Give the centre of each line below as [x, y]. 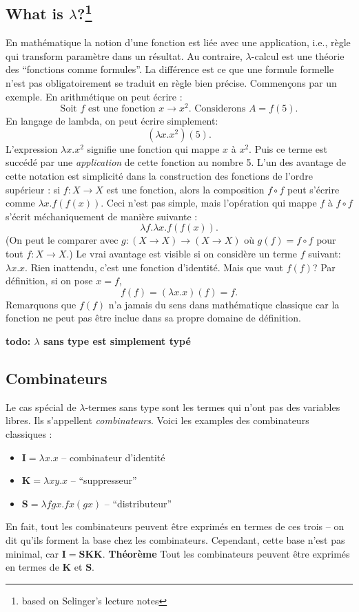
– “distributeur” [138, 503]
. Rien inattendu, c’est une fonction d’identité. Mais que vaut [154, 267]
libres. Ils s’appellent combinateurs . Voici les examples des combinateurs [157, 420]
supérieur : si [33, 189]
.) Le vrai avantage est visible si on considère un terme [182, 253]
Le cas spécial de [41, 407]
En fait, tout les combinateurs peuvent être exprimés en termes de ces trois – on [175, 526]
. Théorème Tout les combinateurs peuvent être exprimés [226, 553]
